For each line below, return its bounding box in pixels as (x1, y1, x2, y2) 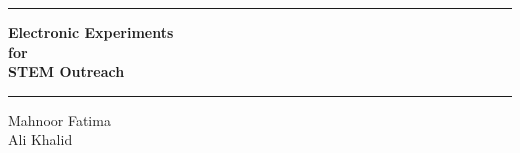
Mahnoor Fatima (8, 109, 111, 130)
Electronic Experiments (8, 22, 174, 42)
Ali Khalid (8, 129, 73, 150)
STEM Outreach (8, 61, 125, 82)
